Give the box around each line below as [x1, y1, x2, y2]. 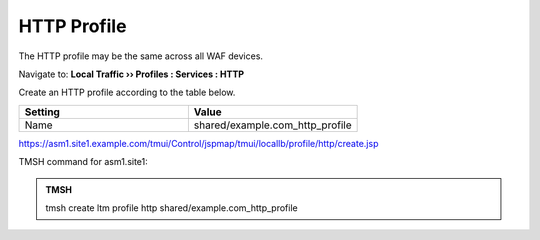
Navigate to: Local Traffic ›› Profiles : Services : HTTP [18, 68, 245, 80]
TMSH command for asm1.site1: [18, 156, 149, 168]
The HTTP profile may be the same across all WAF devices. [18, 50, 264, 62]
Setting [24, 105, 60, 119]
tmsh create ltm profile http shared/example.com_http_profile [45, 201, 299, 214]
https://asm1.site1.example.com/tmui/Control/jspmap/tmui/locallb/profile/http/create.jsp [18, 137, 379, 149]
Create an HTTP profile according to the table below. [18, 86, 236, 99]
